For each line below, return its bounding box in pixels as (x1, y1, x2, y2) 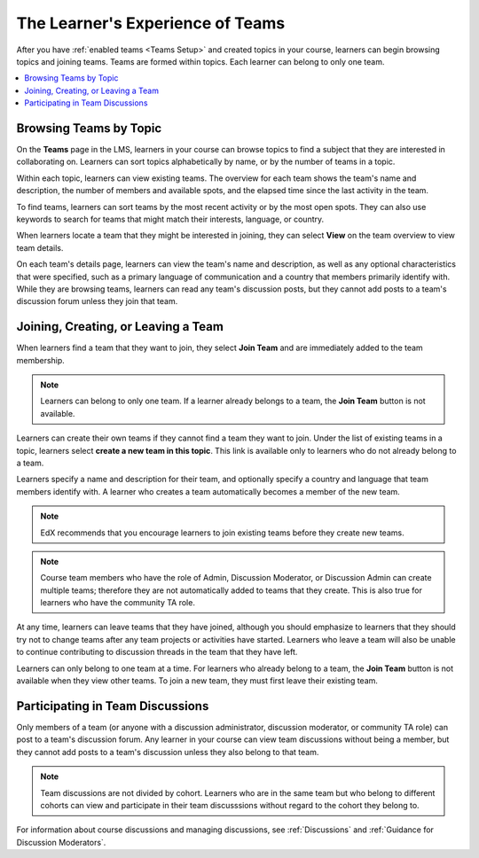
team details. (16, 242, 64, 253)
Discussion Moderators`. (16, 837, 106, 847)
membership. (16, 355, 66, 365)
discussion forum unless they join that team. (16, 296, 178, 307)
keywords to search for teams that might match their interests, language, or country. (16, 214, 325, 224)
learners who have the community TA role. (40, 597, 195, 608)
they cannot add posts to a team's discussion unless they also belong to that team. (16, 746, 319, 757)
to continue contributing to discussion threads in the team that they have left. (16, 647, 298, 658)
